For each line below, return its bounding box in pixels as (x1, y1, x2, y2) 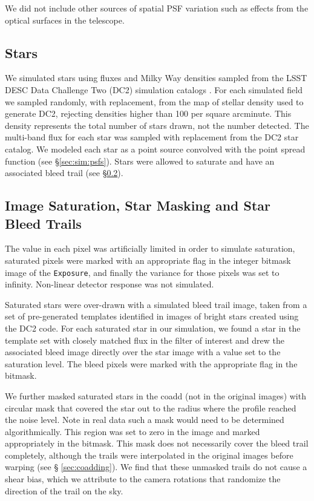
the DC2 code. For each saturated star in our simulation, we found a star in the (5, 321, 301, 334)
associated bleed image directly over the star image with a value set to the (5, 345, 281, 358)
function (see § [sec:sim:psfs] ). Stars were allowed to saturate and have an (5, 154, 275, 167)
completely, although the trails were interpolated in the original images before (5, 448, 293, 461)
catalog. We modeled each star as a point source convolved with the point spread (5, 142, 306, 155)
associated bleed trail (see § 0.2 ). (5, 166, 123, 179)
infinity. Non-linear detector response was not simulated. (5, 278, 214, 290)
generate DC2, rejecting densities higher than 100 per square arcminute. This (5, 107, 292, 120)
